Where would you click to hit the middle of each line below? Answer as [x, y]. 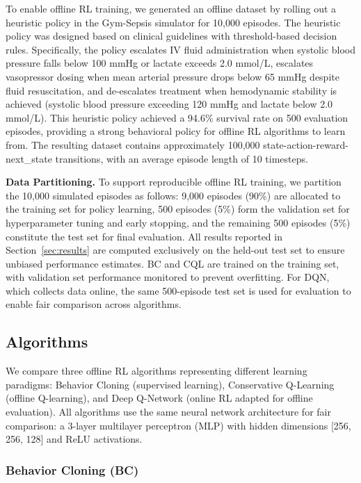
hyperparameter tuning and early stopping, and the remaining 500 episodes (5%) [178, 222]
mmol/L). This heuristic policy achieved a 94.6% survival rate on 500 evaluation [177, 117]
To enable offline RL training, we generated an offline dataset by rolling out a [171, 8]
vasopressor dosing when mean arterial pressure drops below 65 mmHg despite [173, 76]
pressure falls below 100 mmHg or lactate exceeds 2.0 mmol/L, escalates [160, 63]
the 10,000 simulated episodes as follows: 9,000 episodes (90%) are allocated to [173, 195]
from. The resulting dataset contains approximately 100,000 [133, 144]
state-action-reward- [306, 144]
